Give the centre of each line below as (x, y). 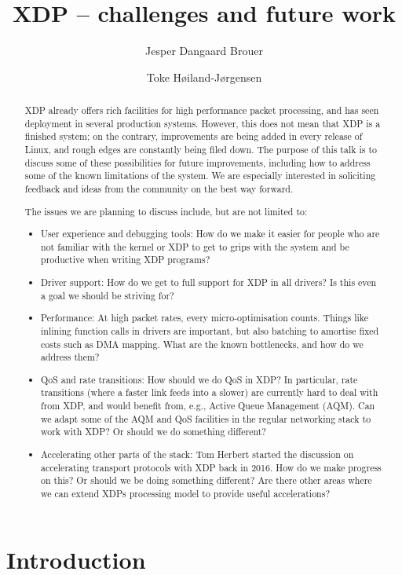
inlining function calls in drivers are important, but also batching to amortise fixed (210, 330)
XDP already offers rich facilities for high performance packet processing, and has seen (202, 110)
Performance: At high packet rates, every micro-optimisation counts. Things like (205, 318)
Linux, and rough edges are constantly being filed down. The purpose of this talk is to (201, 150)
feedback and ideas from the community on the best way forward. (159, 189)
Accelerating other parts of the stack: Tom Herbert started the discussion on (197, 454)
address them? (70, 357)
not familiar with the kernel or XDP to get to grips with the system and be (195, 246)
